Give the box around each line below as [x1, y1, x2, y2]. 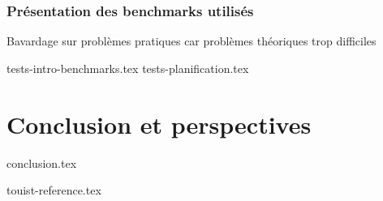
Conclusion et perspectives [6, 107, 312, 140]
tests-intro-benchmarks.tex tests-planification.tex [6, 59, 249, 76]
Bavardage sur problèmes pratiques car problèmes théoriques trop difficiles [6, 32, 377, 49]
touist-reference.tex [6, 182, 101, 199]
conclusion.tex [6, 154, 77, 171]
